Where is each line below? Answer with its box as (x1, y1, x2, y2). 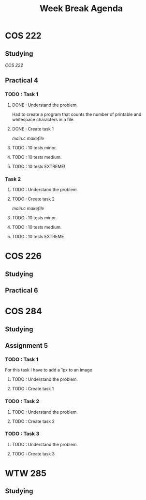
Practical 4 (5, 76, 39, 85)
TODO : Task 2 (5, 398, 40, 405)
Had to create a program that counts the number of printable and (12, 111, 142, 117)
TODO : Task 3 (5, 430, 40, 437)
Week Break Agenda (39, 3, 123, 14)
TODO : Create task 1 (12, 386, 54, 392)
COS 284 (5, 306, 43, 317)
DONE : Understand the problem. (12, 102, 78, 108)
